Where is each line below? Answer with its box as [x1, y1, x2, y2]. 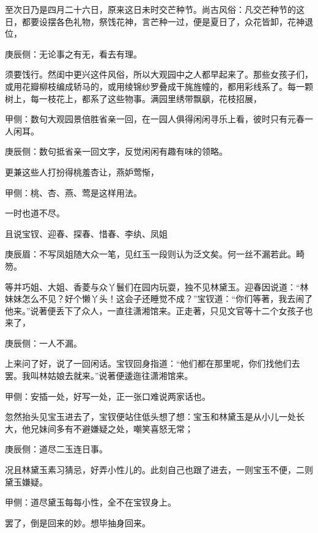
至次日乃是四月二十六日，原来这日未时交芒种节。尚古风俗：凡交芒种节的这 [5, 3, 305, 15]
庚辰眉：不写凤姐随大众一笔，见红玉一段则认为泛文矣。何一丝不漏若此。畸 [5, 248, 305, 260]
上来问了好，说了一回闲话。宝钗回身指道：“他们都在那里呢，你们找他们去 [5, 357, 300, 370]
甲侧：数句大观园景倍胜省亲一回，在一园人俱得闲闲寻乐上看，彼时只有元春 [5, 112, 305, 125]
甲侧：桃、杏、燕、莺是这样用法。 [5, 186, 142, 199]
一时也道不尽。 [5, 207, 65, 219]
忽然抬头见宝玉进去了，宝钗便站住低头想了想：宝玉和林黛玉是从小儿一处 [5, 410, 296, 423]
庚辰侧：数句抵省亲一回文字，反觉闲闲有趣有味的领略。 [5, 145, 227, 158]
